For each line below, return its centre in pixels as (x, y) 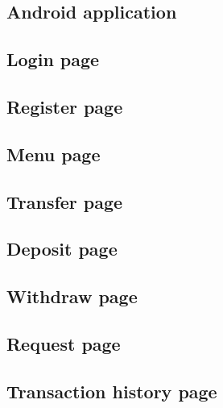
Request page (64, 343)
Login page (53, 59)
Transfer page (65, 201)
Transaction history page (112, 391)
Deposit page (62, 249)
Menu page (54, 154)
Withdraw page (72, 296)
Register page (65, 106)
